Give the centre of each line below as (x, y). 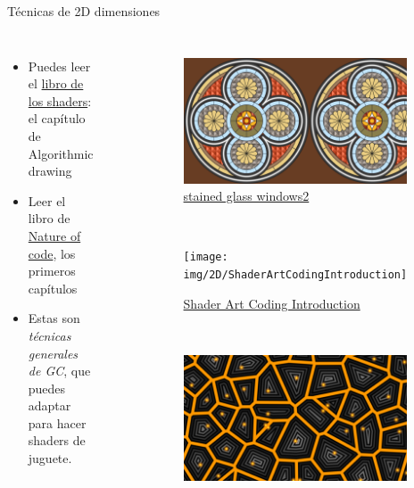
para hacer (57, 422)
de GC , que (59, 371)
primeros (52, 271)
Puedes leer (59, 66)
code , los (52, 253)
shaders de (57, 440)
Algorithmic (61, 153)
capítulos (53, 288)
